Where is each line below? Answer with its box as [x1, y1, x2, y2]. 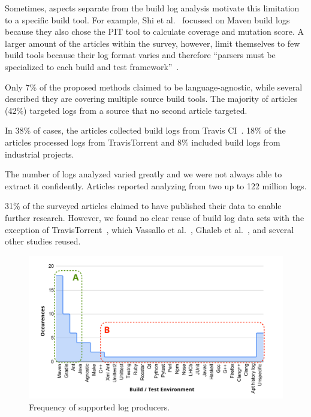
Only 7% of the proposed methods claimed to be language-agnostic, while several [5, 80, 303, 93]
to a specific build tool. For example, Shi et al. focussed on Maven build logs [5, 13, 290, 26]
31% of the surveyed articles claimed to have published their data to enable [5, 200, 282, 212]
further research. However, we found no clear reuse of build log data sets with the [5, 211, 304, 223]
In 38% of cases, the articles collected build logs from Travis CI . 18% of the [5, 124, 286, 137]
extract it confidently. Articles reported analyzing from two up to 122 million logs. [5, 179, 307, 192]
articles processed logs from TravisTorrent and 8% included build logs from [5, 135, 280, 148]
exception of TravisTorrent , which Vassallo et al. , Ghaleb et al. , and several [5, 223, 294, 235]
